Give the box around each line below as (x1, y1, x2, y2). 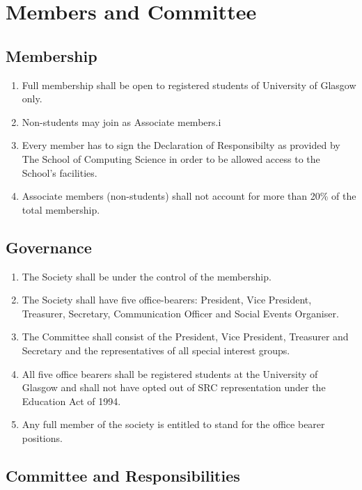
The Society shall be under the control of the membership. (22, 269, 271, 283)
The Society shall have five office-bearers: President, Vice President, (22, 292, 312, 307)
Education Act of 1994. (22, 393, 121, 408)
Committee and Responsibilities (6, 464, 240, 486)
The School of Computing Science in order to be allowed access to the (22, 151, 320, 166)
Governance (6, 236, 92, 258)
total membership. (22, 202, 100, 216)
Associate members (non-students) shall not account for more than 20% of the (22, 189, 356, 203)
